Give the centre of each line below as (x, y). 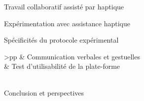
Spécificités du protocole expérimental (61, 40)
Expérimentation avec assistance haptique (67, 23)
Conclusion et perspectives (44, 92)
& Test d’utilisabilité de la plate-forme (62, 66)
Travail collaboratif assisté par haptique (64, 6)
